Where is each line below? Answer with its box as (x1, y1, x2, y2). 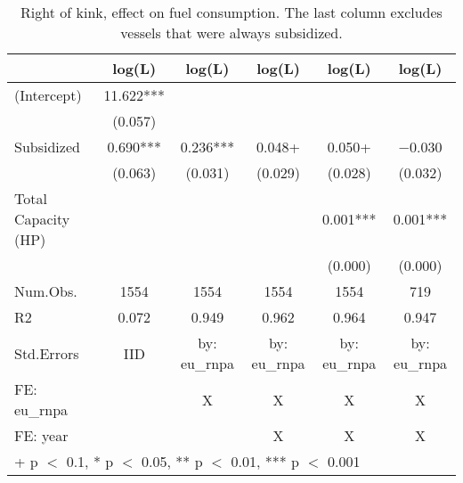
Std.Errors (14, 342, 79, 364)
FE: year (14, 425, 69, 446)
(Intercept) (14, 85, 82, 105)
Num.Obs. (14, 281, 77, 301)
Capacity (14, 209, 70, 229)
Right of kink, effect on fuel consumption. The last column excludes (20, 2, 443, 22)
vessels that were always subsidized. (120, 22, 343, 43)
